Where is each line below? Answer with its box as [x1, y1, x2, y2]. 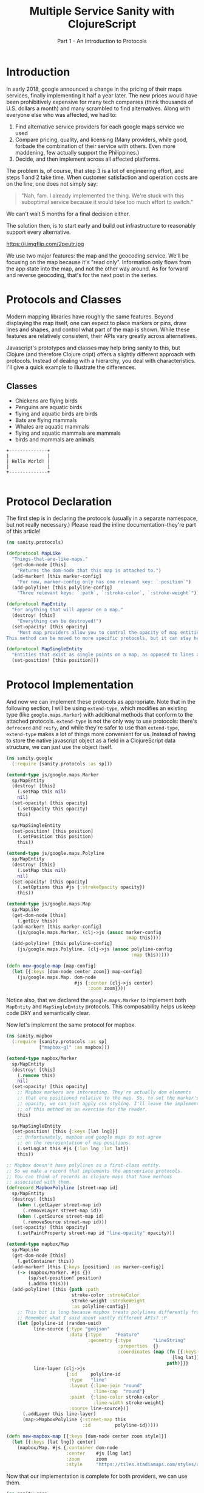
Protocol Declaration [6, 494, 112, 508]
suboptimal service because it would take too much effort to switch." [21, 198, 194, 205]
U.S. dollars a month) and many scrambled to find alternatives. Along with [6, 105, 191, 112]
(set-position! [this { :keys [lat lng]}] [12, 1128, 118, 1135]
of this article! [6, 528, 41, 535]
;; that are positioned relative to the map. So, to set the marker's [17, 1095, 200, 1101]
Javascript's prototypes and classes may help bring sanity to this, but [6, 344, 180, 351]
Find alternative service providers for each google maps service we [15, 123, 185, 130]
